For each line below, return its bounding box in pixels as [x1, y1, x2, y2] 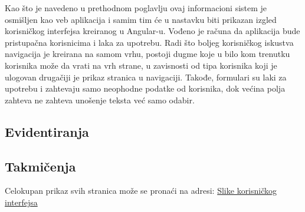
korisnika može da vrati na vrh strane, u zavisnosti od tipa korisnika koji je [5, 59, 277, 71]
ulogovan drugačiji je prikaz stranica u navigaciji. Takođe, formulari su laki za [5, 70, 287, 83]
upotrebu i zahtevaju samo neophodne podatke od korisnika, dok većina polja [5, 82, 286, 95]
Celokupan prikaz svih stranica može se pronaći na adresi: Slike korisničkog [5, 184, 277, 197]
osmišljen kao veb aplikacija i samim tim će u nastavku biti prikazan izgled [5, 13, 277, 25]
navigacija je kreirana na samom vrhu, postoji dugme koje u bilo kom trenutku [5, 48, 290, 60]
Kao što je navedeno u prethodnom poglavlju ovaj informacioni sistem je [5, 2, 267, 14]
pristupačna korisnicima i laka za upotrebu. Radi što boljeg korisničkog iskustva [5, 36, 294, 48]
